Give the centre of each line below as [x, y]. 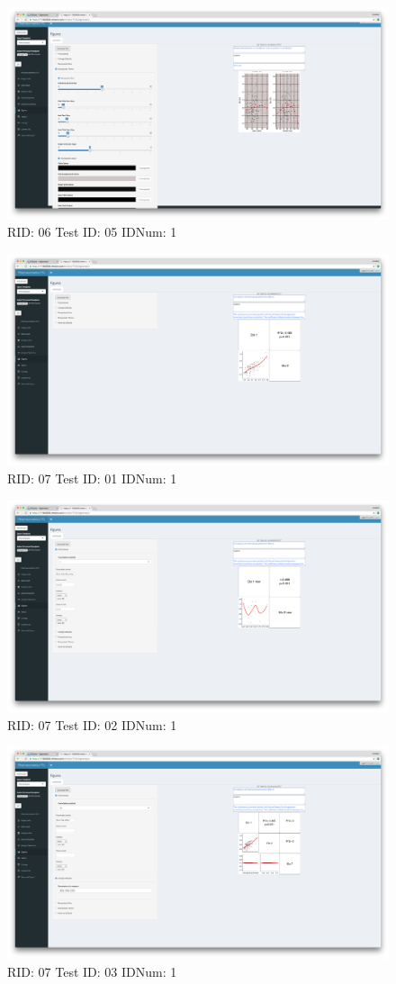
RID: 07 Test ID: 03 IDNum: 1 [92, 971]
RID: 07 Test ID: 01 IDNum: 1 [92, 478]
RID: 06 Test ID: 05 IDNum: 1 [92, 232]
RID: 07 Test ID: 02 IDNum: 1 [92, 724]
